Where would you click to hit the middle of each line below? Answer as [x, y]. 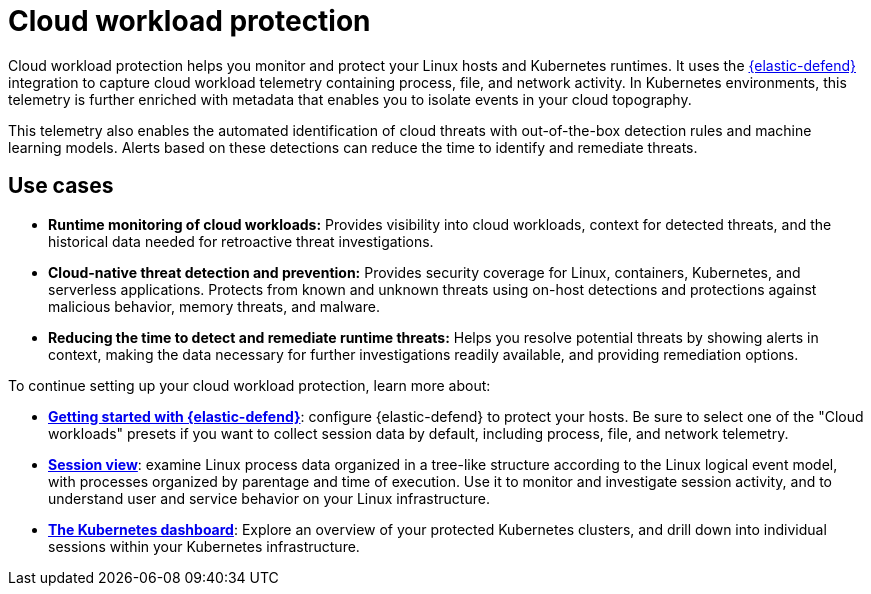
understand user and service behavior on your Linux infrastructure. [269, 498]
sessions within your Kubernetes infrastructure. [204, 546]
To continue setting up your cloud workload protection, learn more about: [249, 385]
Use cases [61, 186]
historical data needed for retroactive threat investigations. [241, 241]
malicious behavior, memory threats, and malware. [214, 306]
